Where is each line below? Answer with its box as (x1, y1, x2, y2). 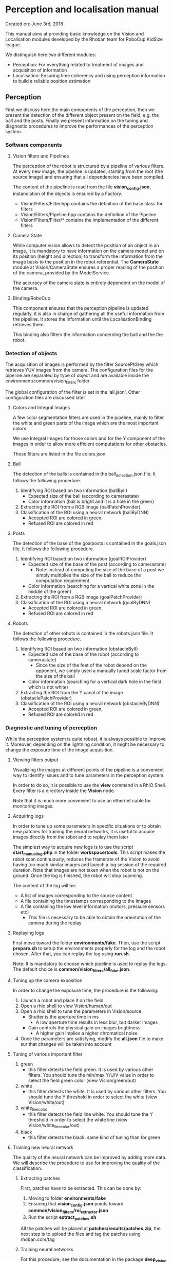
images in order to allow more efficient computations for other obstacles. (12, 441, 167, 447)
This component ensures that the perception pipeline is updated (12, 305, 149, 311)
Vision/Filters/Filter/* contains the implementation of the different (20, 217, 159, 223)
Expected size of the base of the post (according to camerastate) (28, 561, 166, 567)
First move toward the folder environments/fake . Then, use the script (12, 939, 161, 945)
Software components (5, 141, 63, 148)
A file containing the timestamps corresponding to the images (20, 898, 151, 904)
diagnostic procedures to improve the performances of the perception (5, 122, 154, 129)
